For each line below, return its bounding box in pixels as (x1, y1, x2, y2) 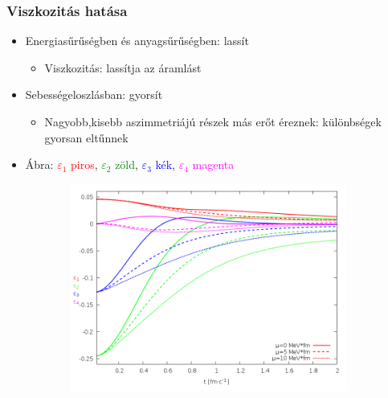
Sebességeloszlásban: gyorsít (25, 86, 163, 103)
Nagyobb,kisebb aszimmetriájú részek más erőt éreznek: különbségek (44, 113, 382, 129)
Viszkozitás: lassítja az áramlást (44, 59, 202, 76)
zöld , (115, 156, 138, 173)
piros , (71, 156, 98, 173)
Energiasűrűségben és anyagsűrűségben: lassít (25, 32, 249, 49)
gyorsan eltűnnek (44, 129, 129, 146)
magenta (192, 156, 235, 173)
